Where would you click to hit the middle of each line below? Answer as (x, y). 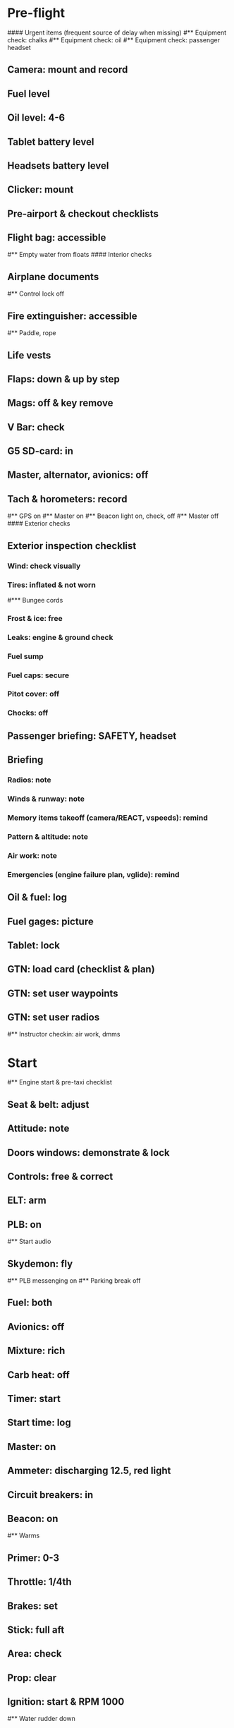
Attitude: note (38, 1129)
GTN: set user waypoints (63, 993)
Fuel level (29, 93)
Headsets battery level (58, 165)
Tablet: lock (33, 945)
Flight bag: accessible (57, 238)
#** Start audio (29, 1241)
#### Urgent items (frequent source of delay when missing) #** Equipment (117, 32)
